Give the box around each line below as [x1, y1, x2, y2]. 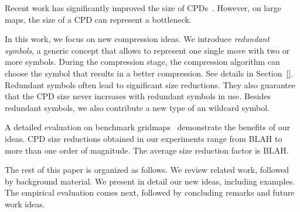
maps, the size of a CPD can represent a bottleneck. [5, 13, 192, 25]
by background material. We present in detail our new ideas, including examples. [5, 175, 295, 187]
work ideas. [5, 197, 45, 210]
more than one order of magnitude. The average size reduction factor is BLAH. [5, 144, 289, 156]
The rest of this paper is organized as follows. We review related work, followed [5, 164, 289, 176]
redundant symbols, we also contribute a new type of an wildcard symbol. [5, 101, 270, 113]
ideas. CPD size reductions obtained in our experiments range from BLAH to [5, 132, 282, 144]
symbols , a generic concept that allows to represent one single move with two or [5, 44, 290, 56]
